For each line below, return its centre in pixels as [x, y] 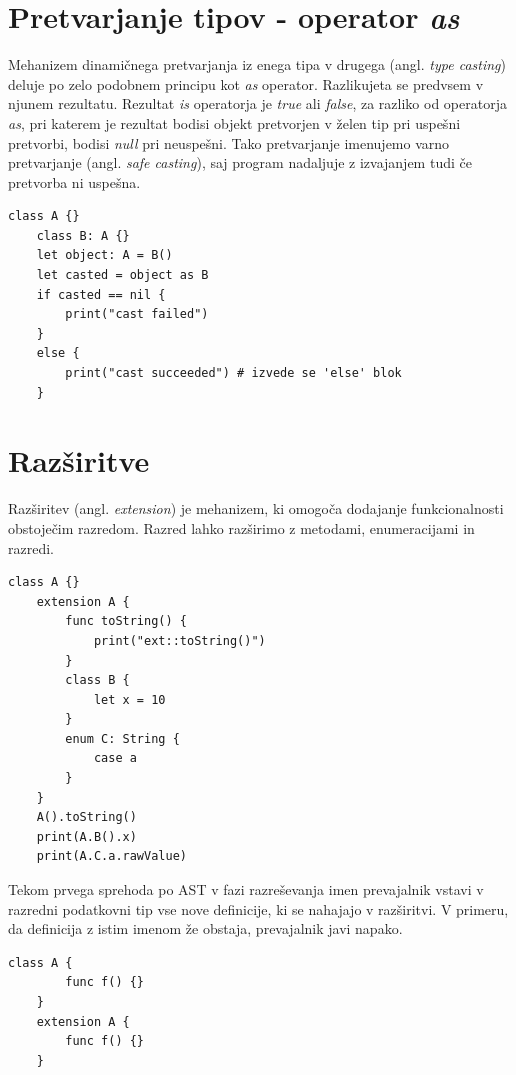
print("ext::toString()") [179, 640]
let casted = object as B [122, 275]
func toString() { [126, 621]
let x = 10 [129, 699]
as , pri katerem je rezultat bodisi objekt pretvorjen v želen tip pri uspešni [234, 122]
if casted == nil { [101, 294]
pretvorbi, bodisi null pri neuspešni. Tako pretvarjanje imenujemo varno [229, 142]
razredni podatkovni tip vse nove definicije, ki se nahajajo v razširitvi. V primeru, [258, 908]
